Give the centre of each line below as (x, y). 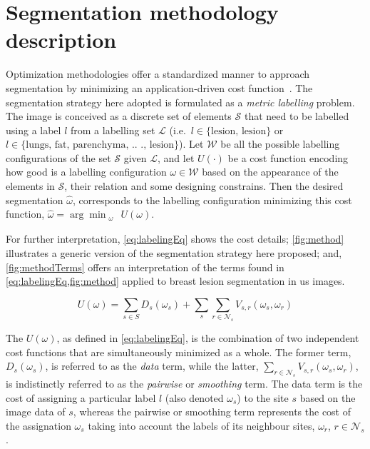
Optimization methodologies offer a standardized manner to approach (158, 74)
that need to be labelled (297, 116)
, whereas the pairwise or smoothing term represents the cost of (212, 412)
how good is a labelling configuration (86, 172)
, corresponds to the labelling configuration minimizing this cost (212, 200)
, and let (176, 157)
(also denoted (194, 397)
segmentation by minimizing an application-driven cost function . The (159, 87)
